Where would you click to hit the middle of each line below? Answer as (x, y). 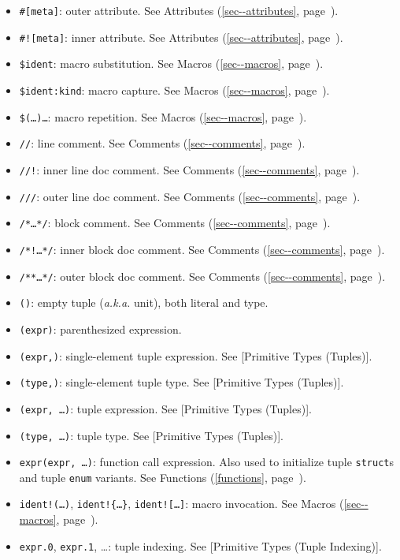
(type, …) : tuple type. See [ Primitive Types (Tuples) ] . (151, 435)
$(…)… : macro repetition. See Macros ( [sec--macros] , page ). (163, 116)
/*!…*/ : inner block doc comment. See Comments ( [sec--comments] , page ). (202, 249)
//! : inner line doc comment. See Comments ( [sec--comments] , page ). (189, 169)
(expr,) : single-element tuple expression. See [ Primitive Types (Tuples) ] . (196, 355)
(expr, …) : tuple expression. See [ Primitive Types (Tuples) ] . (165, 408)
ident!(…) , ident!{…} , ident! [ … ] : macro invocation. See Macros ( (181, 504)
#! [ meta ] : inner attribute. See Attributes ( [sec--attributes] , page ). (181, 37)
